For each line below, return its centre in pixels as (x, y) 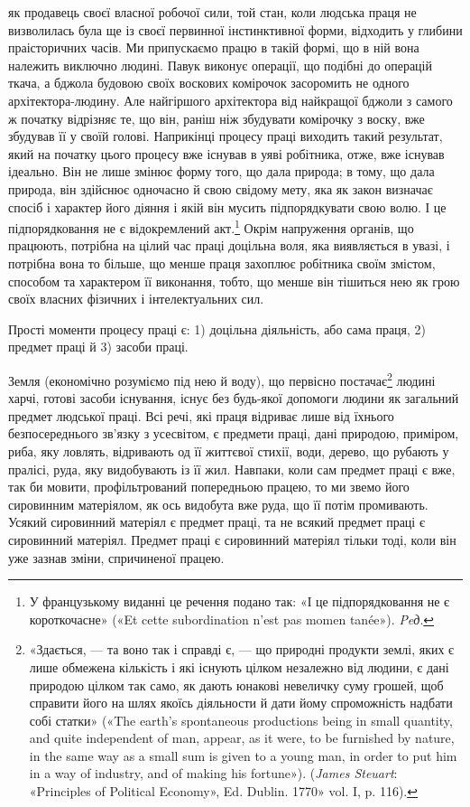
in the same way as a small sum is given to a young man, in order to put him (243, 755)
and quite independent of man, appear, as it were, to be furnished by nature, (242, 738)
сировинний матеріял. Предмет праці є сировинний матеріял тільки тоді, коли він (232, 539)
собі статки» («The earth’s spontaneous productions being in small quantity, (241, 720)
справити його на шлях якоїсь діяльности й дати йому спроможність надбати (241, 703)
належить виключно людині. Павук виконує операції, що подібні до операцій (220, 65)
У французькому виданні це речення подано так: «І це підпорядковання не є (240, 601)
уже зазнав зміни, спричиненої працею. (116, 557)
